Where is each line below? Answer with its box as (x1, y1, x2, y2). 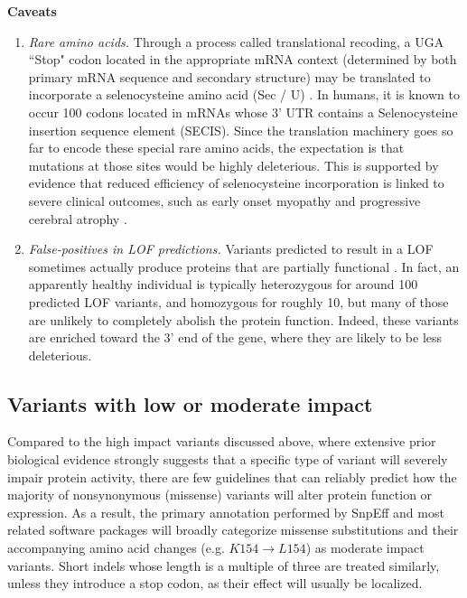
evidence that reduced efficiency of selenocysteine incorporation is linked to (28, 173, 444, 192)
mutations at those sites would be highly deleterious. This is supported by (28, 155, 439, 174)
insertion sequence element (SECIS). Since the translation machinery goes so (28, 120, 453, 139)
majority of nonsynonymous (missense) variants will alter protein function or (7, 485, 433, 504)
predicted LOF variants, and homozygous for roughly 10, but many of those (28, 292, 449, 311)
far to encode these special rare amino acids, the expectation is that (28, 138, 405, 157)
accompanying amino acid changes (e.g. (7, 538, 225, 557)
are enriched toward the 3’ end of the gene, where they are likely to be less (28, 328, 443, 347)
